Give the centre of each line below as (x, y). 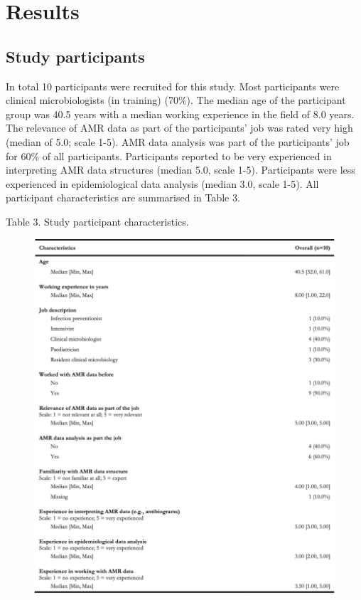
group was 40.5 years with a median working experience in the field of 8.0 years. (180, 114)
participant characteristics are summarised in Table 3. (123, 198)
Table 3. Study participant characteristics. (97, 221)
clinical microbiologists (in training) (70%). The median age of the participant (176, 100)
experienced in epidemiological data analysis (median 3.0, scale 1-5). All (162, 183)
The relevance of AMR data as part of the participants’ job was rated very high (179, 128)
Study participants (75, 56)
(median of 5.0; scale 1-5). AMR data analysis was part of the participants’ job (178, 141)
